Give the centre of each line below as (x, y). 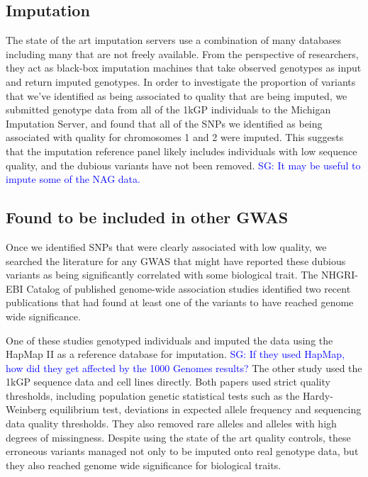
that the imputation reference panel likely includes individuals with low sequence (182, 151)
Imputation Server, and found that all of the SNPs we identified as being (164, 123)
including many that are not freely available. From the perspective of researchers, (182, 54)
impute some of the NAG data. (73, 179)
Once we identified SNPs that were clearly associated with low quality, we (166, 246)
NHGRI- (339, 275)
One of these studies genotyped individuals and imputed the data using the (169, 340)
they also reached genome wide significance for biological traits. (144, 465)
